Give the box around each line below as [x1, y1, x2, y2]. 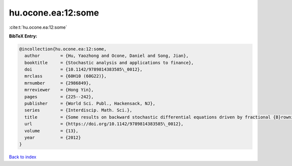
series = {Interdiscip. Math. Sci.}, [24, 108, 132, 113]
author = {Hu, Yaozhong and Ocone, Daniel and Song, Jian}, [24, 53, 189, 58]
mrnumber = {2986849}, [24, 80, 91, 86]
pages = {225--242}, [24, 94, 94, 99]
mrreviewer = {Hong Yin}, [24, 87, 94, 92]
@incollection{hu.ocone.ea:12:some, [19, 46, 107, 52]
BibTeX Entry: [9, 33, 37, 39]
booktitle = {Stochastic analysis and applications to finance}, [24, 60, 194, 65]
